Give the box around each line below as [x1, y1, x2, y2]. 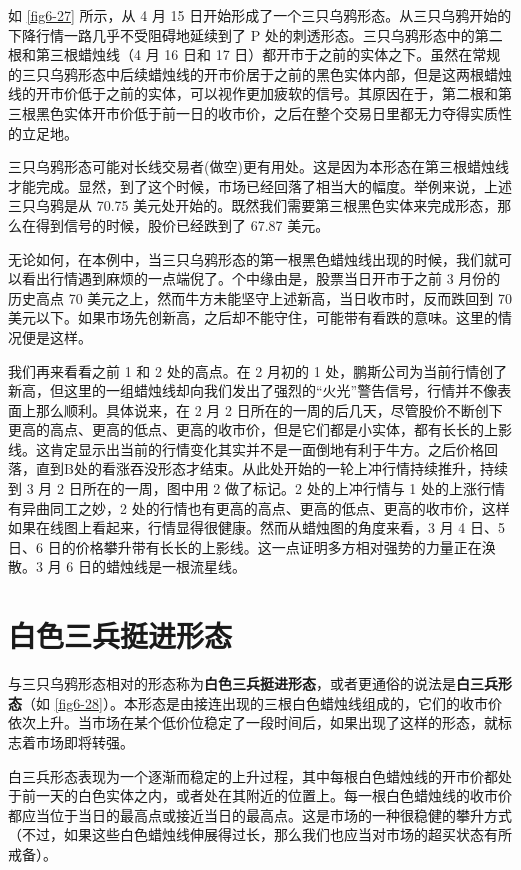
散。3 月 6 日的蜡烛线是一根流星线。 [8, 556, 246, 577]
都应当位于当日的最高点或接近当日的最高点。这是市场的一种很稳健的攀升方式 [8, 804, 512, 825]
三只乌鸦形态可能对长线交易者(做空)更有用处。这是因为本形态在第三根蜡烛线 [8, 156, 509, 177]
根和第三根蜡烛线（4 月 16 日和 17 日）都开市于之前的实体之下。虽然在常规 [8, 44, 501, 65]
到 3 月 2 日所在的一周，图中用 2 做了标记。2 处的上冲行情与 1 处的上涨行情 [8, 478, 505, 499]
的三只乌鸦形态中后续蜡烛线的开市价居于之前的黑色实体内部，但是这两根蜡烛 [8, 63, 512, 84]
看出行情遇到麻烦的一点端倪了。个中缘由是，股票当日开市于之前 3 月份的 [21, 268, 501, 289]
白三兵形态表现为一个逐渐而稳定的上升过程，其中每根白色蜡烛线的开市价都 [8, 765, 498, 786]
